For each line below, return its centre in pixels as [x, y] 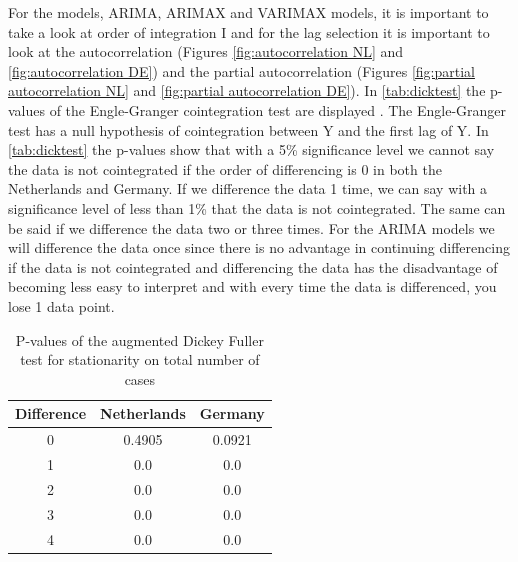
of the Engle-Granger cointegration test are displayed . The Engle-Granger [278, 109]
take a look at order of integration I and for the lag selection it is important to [249, 31]
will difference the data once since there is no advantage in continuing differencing [259, 247]
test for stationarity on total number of [140, 359]
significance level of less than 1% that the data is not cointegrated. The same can [257, 207]
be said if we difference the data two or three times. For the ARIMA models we [251, 227]
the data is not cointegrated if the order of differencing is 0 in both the [225, 168]
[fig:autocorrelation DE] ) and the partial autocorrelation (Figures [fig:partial [241, 70]
